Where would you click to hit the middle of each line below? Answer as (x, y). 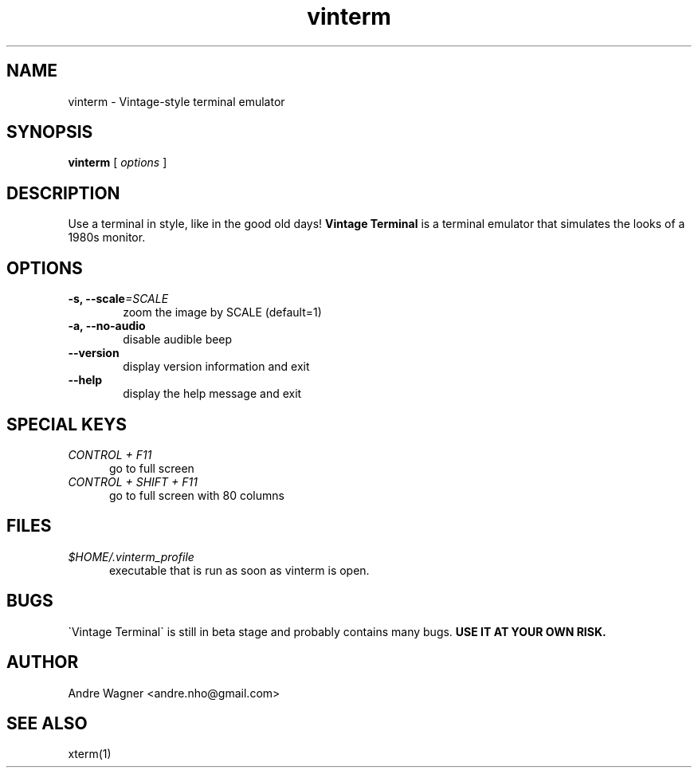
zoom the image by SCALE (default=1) (222, 312)
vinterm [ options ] (118, 163)
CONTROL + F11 (110, 454)
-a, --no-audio (107, 326)
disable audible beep (178, 340)
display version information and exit (216, 367)
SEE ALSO (47, 723)
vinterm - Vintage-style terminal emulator (176, 101)
